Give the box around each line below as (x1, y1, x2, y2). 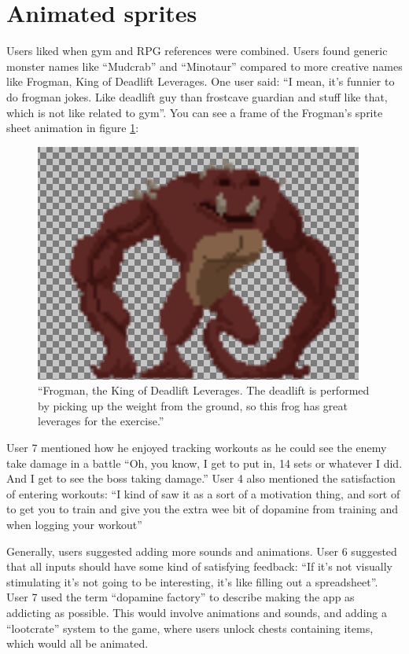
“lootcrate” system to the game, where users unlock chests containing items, (6, 619, 374, 636)
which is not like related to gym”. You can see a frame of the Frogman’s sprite (6, 104, 383, 120)
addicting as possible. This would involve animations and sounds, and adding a (6, 604, 387, 620)
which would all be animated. (6, 635, 149, 652)
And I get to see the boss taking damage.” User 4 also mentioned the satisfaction (6, 470, 396, 487)
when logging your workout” (6, 516, 142, 533)
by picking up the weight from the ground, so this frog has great (38, 397, 348, 413)
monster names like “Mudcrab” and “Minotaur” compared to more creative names (6, 57, 403, 74)
